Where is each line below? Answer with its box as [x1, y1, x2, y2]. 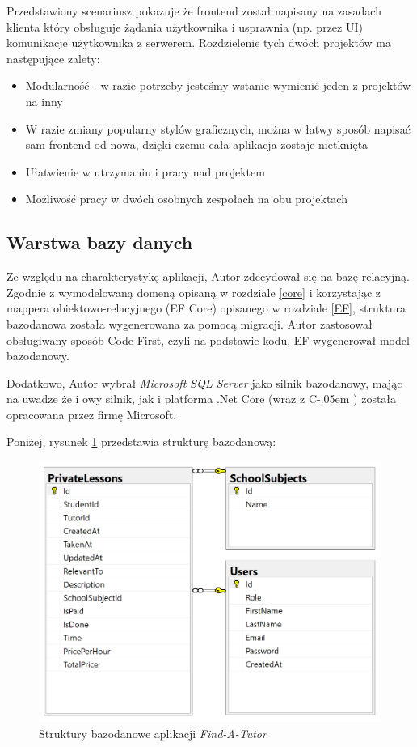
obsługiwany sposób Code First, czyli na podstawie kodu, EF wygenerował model [6, 331, 410, 348]
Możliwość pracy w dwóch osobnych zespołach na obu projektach [25, 190, 347, 207]
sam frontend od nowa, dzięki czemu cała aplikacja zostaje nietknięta [25, 136, 369, 153]
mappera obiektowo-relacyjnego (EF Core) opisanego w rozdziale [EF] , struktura [6, 299, 406, 316]
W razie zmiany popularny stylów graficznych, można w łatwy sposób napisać [25, 120, 411, 137]
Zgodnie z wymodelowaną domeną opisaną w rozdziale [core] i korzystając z [6, 283, 381, 300]
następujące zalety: [6, 49, 100, 66]
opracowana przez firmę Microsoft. [6, 405, 177, 422]
